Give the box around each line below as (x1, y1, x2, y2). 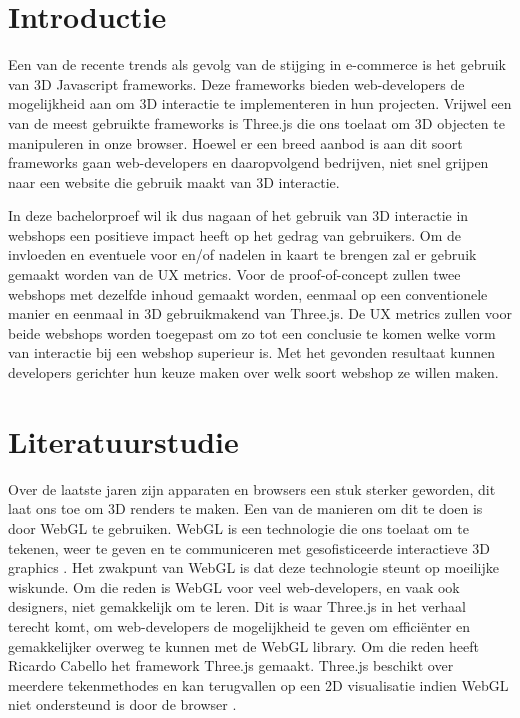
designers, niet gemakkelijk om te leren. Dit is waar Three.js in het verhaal (8, 596, 466, 617)
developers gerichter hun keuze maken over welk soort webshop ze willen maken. (8, 362, 499, 383)
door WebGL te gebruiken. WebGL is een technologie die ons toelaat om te (8, 517, 469, 538)
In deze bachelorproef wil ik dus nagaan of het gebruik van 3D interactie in (8, 205, 469, 226)
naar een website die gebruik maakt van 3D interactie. (8, 171, 340, 192)
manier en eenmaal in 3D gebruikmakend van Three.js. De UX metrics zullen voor (8, 303, 512, 324)
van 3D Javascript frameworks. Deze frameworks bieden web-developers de (8, 73, 465, 94)
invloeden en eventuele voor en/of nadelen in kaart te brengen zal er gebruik (8, 244, 477, 265)
